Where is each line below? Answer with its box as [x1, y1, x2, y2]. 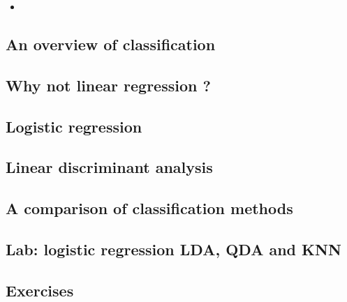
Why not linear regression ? [6, 74, 211, 96]
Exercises [6, 279, 74, 301]
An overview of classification [6, 33, 216, 54]
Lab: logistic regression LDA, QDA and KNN [6, 238, 341, 259]
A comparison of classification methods [6, 197, 293, 219]
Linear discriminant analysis [6, 156, 213, 178]
